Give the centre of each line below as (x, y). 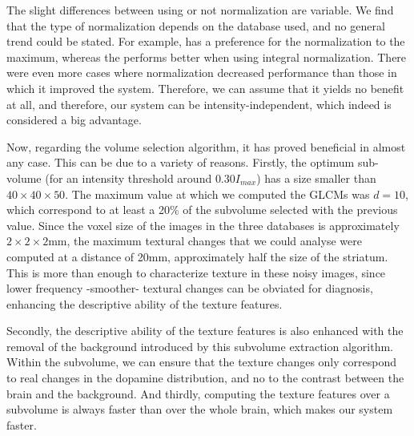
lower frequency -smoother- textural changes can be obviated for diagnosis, (190, 288)
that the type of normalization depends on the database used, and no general (196, 25)
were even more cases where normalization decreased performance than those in (202, 73)
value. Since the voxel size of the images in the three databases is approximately (203, 225)
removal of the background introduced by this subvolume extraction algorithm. (200, 346)
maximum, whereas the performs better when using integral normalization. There (207, 57)
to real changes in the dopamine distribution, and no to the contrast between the (205, 378)
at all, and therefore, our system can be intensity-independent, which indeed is (199, 104)
